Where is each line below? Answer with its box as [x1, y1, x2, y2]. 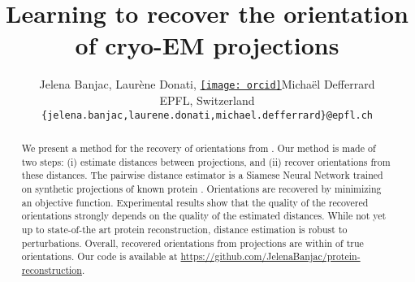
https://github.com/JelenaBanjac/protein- [180, 249, 361, 263]
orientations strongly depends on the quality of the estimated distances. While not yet [21, 209, 387, 223]
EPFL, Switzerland [159, 91, 255, 108]
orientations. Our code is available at [21, 249, 178, 263]
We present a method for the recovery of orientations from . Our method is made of [21, 141, 376, 155]
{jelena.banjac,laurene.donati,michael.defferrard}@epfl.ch [41, 109, 374, 121]
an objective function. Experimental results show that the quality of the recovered [21, 195, 369, 209]
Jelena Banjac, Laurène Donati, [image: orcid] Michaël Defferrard [39, 76, 375, 93]
